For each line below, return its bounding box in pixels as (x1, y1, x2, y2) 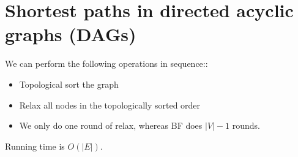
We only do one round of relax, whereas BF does (19, 119, 203, 132)
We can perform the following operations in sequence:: (5, 57, 208, 70)
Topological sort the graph (19, 77, 119, 90)
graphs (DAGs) (5, 21, 136, 47)
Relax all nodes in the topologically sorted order (19, 98, 201, 111)
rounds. (232, 119, 261, 132)
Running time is (5, 139, 65, 152)
